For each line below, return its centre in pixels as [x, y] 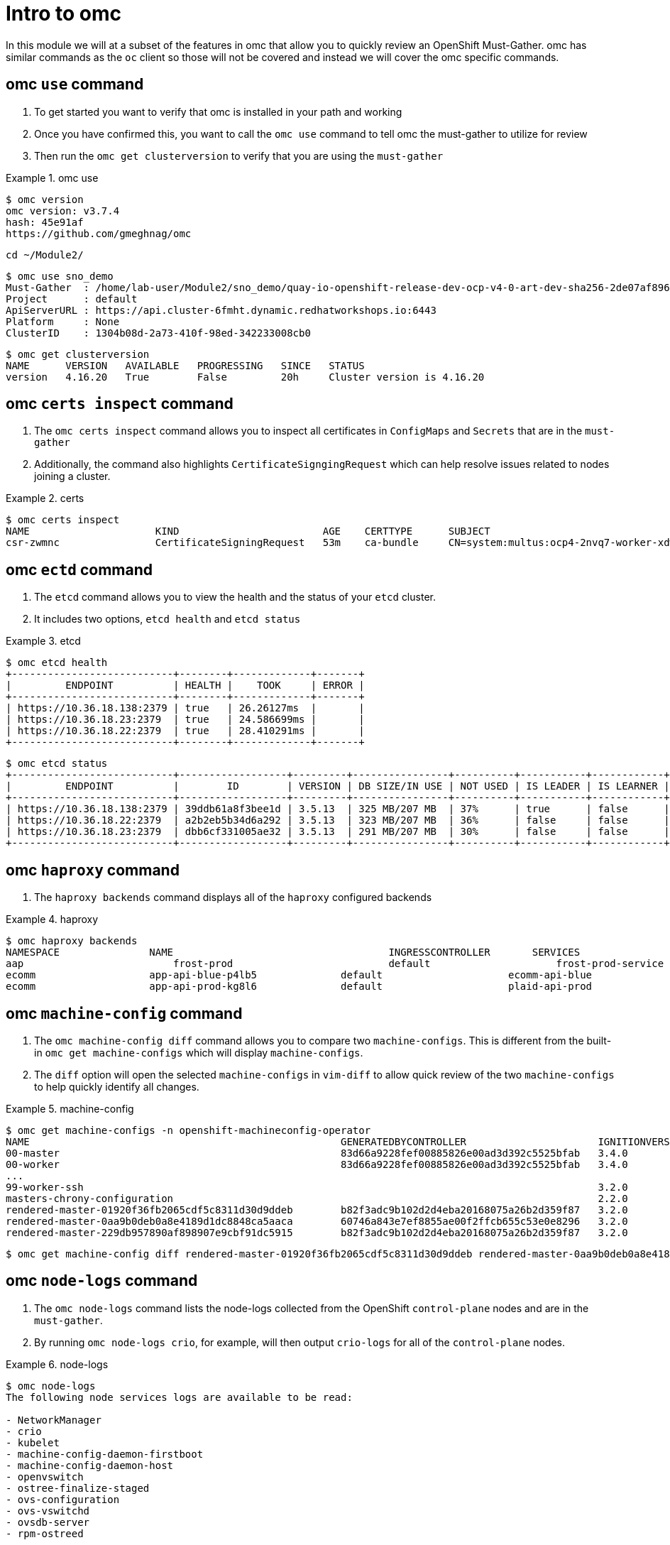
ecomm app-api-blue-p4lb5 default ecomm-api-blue [299, 975]
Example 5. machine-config [70, 1108]
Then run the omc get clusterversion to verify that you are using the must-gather [239, 155]
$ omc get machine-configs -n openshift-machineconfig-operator [188, 1130]
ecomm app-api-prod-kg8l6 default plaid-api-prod [299, 987]
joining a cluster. [72, 476]
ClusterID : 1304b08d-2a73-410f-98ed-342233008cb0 [158, 333]
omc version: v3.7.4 [63, 211]
